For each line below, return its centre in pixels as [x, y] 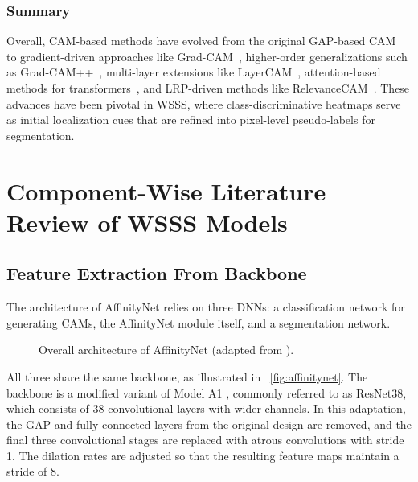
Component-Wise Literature [166, 190]
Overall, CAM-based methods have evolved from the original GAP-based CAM [201, 41]
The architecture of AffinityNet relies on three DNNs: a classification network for [206, 307]
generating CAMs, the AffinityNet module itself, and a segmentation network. [199, 322]
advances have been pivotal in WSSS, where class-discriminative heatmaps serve [204, 103]
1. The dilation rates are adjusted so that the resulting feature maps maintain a [203, 455]
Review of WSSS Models [147, 222]
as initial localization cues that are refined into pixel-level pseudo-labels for [191, 119]
